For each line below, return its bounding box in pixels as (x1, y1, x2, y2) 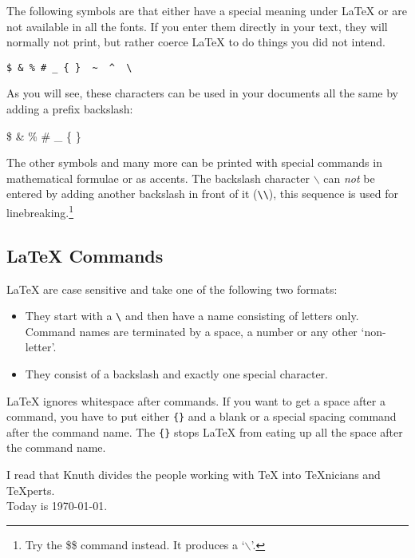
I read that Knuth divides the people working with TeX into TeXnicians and (6, 466, 381, 483)
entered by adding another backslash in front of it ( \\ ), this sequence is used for (6, 185, 398, 202)
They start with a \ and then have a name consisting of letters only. (25, 307, 359, 324)
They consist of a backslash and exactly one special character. (25, 365, 328, 382)
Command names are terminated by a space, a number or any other (25, 323, 358, 339)
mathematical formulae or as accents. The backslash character (6, 169, 310, 186)
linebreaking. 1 (6, 202, 74, 220)
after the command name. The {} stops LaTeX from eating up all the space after (6, 423, 403, 440)
